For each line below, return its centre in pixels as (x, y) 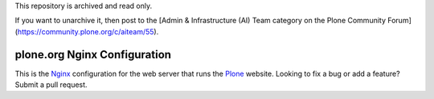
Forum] (399, 21)
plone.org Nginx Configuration (93, 55)
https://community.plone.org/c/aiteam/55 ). (88, 31)
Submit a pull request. (51, 85)
